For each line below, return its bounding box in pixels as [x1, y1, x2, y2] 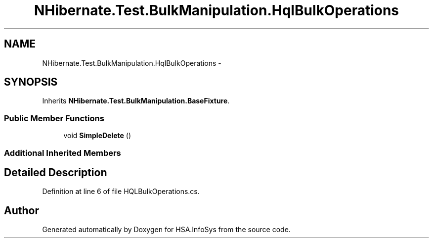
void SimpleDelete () [63, 131, 131, 140]
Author [4, 204, 39, 217]
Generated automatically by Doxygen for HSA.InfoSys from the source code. [42, 225, 291, 234]
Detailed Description [4, 166, 107, 179]
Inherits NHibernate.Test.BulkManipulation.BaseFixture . [42, 97, 230, 105]
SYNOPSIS [4, 76, 58, 89]
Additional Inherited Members [4, 147, 121, 158]
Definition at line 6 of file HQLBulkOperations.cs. [42, 187, 200, 196]
